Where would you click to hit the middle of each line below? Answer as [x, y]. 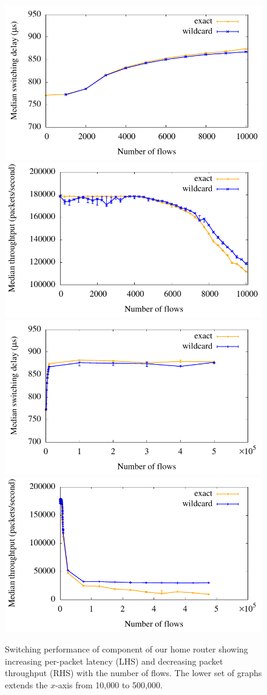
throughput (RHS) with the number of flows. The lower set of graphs [133, 673]
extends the [26, 684]
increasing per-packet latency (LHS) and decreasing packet [114, 661]
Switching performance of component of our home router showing [127, 648]
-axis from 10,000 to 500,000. [109, 684]
